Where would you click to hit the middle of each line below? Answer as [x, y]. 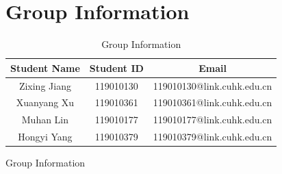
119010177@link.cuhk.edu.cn [213, 120]
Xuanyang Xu [45, 102]
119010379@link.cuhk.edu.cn [213, 137]
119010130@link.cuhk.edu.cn [213, 85]
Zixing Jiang [45, 85]
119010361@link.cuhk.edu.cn [213, 102]
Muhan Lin [45, 120]
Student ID [116, 67]
